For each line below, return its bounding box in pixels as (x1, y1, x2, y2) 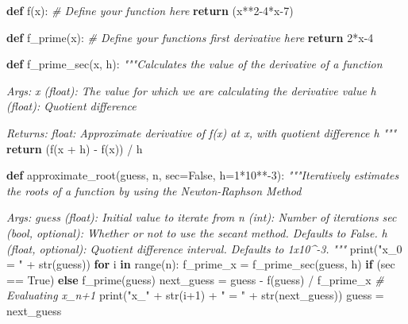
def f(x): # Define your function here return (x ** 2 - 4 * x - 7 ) (6, 2, 294, 18)
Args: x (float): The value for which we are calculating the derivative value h (6, 82, 376, 98)
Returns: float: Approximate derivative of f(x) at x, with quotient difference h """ (6, 124, 397, 141)
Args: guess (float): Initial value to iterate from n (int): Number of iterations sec (6, 209, 397, 226)
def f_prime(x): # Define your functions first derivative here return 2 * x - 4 (6, 29, 374, 45)
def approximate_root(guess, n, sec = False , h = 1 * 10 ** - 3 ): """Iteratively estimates (6, 167, 399, 183)
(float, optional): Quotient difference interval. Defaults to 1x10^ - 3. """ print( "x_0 (6, 240, 402, 256)
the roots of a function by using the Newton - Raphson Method (6, 182, 302, 199)
